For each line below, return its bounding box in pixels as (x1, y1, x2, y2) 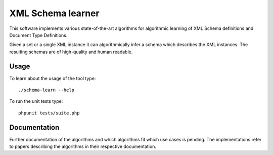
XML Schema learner (9, 8, 100, 19)
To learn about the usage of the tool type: (9, 75, 96, 81)
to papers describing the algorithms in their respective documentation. (9, 143, 157, 149)
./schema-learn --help (18, 87, 75, 93)
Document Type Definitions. (9, 32, 68, 38)
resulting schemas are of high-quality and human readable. (9, 49, 133, 55)
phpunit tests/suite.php (18, 110, 80, 116)
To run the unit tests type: (9, 98, 63, 104)
